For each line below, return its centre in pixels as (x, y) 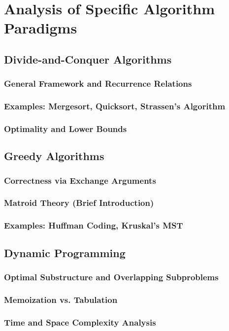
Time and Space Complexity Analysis (80, 322)
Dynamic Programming (65, 252)
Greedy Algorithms (54, 156)
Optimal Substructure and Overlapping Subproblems (111, 277)
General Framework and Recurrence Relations (98, 83)
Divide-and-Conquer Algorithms (88, 59)
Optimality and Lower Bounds (65, 128)
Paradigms (41, 28)
